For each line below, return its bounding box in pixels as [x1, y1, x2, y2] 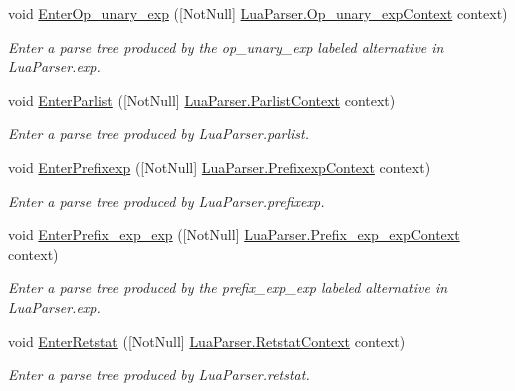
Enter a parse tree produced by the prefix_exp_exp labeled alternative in [8, 277, 448, 298]
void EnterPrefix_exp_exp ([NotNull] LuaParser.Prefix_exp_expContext [8, 224, 460, 245]
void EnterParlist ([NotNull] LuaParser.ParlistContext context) [8, 89, 396, 110]
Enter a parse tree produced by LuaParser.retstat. [8, 364, 310, 385]
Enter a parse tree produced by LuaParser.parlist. [8, 123, 309, 144]
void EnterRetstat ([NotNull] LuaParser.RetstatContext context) [8, 330, 406, 351]
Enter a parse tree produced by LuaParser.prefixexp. [8, 190, 325, 211]
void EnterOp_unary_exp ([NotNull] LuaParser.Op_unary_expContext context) [8, 3, 508, 23]
